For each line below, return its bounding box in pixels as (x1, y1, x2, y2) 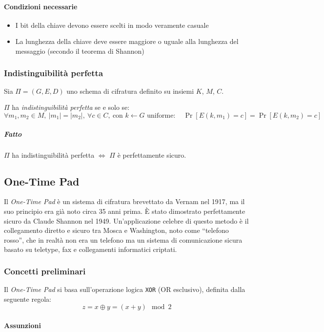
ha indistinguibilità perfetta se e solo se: (12, 102, 130, 112)
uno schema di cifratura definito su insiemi (66, 85, 194, 96)
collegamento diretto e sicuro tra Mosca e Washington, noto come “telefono (4, 225, 229, 235)
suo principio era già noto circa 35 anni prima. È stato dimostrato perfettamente (4, 206, 245, 216)
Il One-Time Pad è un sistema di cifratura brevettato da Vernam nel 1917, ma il (4, 196, 245, 207)
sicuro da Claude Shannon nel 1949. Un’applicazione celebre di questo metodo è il (4, 215, 249, 226)
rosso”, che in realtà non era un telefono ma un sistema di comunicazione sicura (4, 234, 243, 245)
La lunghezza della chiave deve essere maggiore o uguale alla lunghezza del (15, 36, 239, 46)
